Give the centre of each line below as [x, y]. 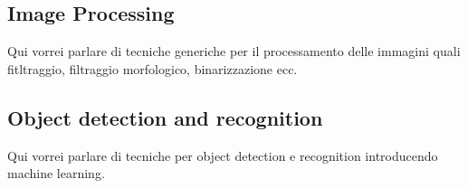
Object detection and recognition [165, 117]
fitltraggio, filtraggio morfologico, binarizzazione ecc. [153, 68]
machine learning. [56, 173]
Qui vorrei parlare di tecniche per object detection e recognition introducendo [223, 155]
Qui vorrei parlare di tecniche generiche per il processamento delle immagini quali [234, 51]
